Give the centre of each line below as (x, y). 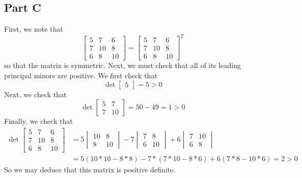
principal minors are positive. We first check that (81, 75)
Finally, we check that (39, 121)
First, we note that (34, 29)
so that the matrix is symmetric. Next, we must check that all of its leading (123, 65)
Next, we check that (36, 94)
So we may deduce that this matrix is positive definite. (90, 169)
